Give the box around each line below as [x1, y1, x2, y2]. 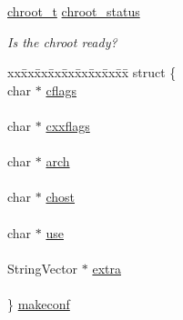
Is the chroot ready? [7, 32, 117, 51]
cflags [46, 80, 76, 99]
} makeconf [7, 294, 70, 313]
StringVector [7, 258, 78, 277]
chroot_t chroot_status [7, 2, 140, 20]
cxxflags [46, 115, 90, 135]
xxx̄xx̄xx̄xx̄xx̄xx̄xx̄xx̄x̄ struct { [7, 63, 177, 82]
